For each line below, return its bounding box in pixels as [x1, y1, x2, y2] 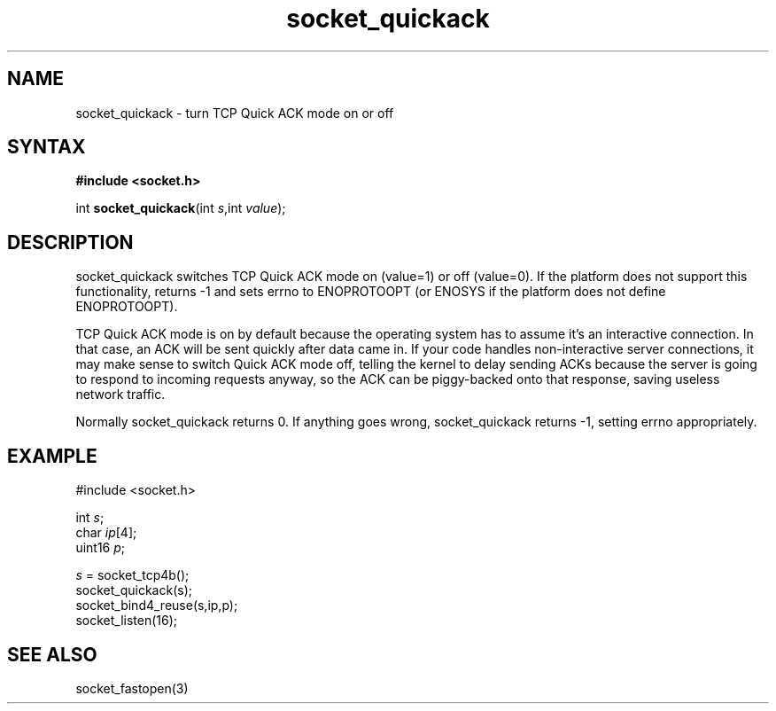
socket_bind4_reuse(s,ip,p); [75, 598, 238, 613]
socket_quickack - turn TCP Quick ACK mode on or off [75, 105, 394, 121]
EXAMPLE [7, 444, 97, 467]
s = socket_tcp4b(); [75, 567, 190, 583]
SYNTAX [7, 136, 86, 159]
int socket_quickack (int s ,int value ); [75, 200, 286, 216]
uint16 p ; [75, 540, 126, 556]
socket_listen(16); [75, 613, 178, 629]
